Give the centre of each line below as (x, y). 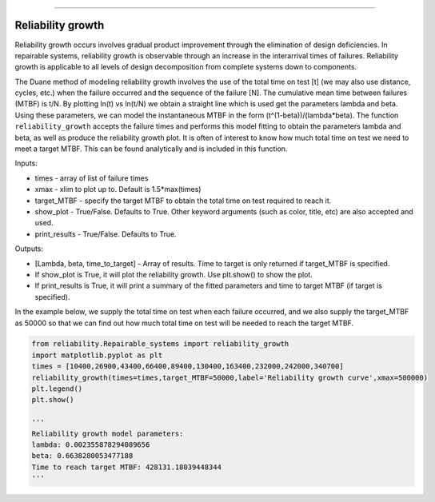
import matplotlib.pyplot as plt (97, 355)
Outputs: (29, 249)
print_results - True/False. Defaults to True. (106, 234)
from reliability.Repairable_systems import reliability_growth (160, 344)
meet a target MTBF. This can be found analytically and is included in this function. (151, 149)
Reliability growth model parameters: (108, 433)
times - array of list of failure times (92, 178)
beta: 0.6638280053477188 (82, 456)
